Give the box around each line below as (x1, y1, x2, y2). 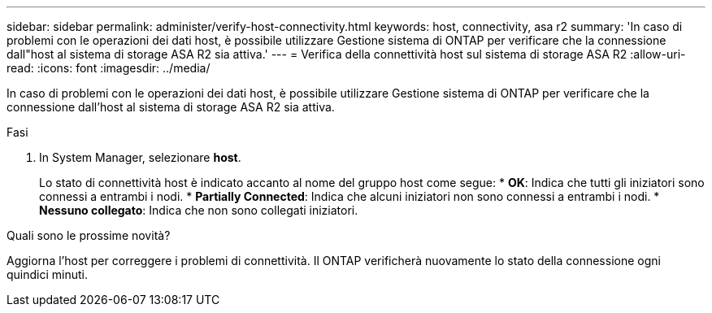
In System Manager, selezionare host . (39, 150, 241, 164)
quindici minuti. (7, 267, 89, 281)
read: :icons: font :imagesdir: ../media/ (7, 61, 211, 75)
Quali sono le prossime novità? (7, 228, 171, 242)
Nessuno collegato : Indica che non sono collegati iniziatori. (39, 203, 358, 217)
